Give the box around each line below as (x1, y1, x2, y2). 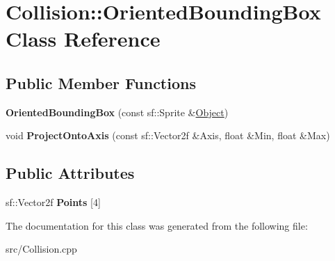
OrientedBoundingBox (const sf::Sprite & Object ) (6, 104, 229, 119)
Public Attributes (6, 162, 135, 184)
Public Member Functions (6, 72, 196, 93)
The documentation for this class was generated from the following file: (6, 218, 308, 232)
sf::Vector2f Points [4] (6, 195, 101, 209)
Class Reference (6, 24, 161, 53)
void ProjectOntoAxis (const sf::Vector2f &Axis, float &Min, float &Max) (6, 128, 330, 143)
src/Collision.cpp (6, 242, 77, 256)
